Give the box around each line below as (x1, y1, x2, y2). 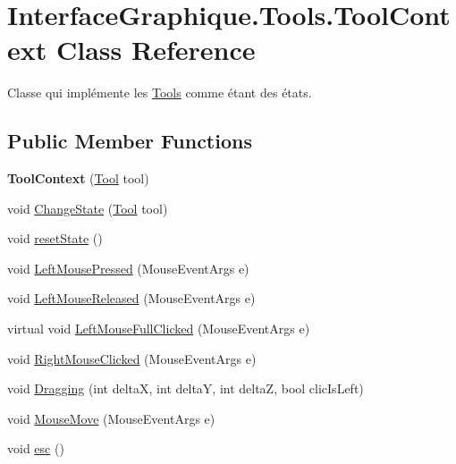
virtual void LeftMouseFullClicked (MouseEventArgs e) (7, 319, 310, 338)
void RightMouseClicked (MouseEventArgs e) (7, 349, 257, 367)
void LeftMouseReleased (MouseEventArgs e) (7, 289, 256, 308)
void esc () (7, 439, 64, 458)
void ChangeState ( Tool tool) (7, 198, 168, 217)
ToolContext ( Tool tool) (7, 169, 149, 188)
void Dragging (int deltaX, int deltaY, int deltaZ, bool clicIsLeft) (7, 379, 364, 398)
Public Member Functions (7, 127, 252, 155)
